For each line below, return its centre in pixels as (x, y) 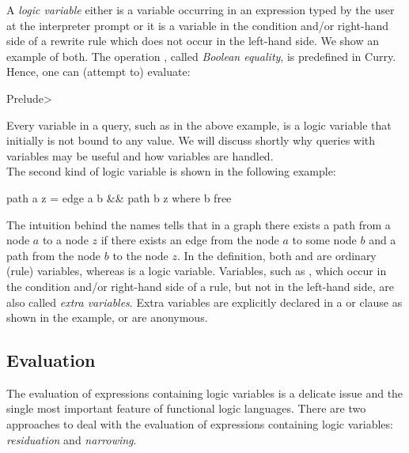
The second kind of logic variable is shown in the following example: (171, 171)
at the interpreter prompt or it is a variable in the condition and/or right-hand (198, 25)
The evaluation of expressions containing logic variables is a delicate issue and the (205, 393)
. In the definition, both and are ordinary (276, 255)
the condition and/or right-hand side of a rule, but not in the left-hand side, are (200, 286)
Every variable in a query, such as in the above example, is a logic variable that (199, 125)
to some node (324, 240)
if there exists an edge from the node (190, 240)
